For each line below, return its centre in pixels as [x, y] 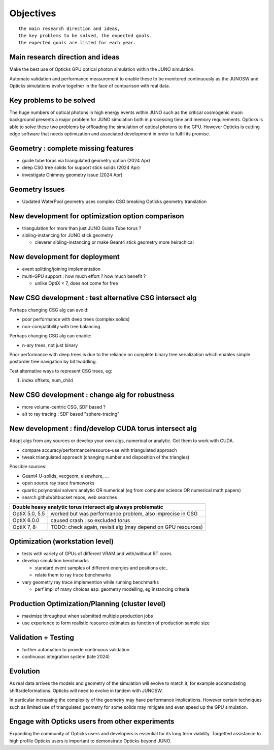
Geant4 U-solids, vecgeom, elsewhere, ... [65, 476]
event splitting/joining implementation [61, 269]
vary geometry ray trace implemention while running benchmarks [91, 582]
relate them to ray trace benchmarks [73, 575]
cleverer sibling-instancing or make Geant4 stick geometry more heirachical [114, 242]
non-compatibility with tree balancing [61, 326]
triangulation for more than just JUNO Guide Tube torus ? [82, 228]
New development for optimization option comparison [97, 216]
